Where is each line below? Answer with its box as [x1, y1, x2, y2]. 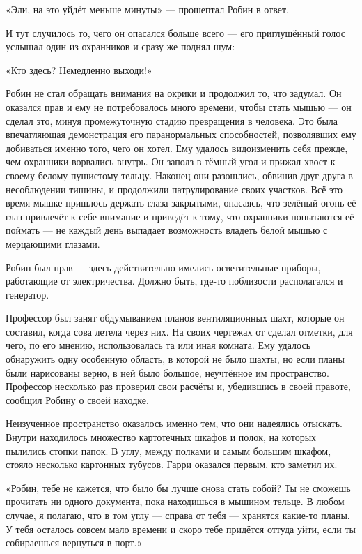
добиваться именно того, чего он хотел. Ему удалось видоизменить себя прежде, [6, 140, 348, 155]
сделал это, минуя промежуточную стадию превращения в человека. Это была [6, 113, 338, 128]
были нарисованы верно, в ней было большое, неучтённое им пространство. [6, 365, 329, 380]
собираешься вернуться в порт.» [6, 535, 143, 550]
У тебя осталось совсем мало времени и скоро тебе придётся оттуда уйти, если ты [6, 521, 356, 536]
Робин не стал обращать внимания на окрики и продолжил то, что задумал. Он [6, 86, 342, 100]
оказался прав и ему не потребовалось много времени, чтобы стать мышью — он [6, 99, 352, 114]
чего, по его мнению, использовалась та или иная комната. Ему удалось [6, 338, 311, 352]
